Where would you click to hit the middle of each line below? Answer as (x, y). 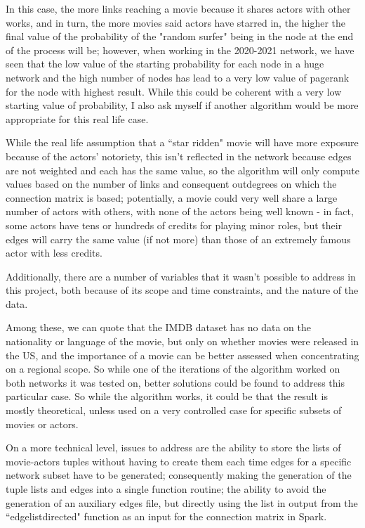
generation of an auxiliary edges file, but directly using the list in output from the (182, 502)
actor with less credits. (54, 253)
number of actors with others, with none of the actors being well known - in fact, (180, 211)
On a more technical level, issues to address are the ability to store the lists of (173, 447)
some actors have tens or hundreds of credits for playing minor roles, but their (174, 225)
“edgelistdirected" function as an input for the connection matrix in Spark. (166, 516)
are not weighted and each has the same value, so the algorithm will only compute (182, 170)
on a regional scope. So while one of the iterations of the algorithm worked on (173, 369)
